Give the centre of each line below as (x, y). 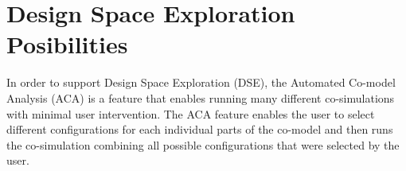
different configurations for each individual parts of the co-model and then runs (200, 129)
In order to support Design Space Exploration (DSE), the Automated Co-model (201, 82)
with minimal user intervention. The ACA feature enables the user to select (191, 113)
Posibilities (67, 44)
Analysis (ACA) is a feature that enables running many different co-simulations (201, 97)
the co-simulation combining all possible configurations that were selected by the (203, 144)
